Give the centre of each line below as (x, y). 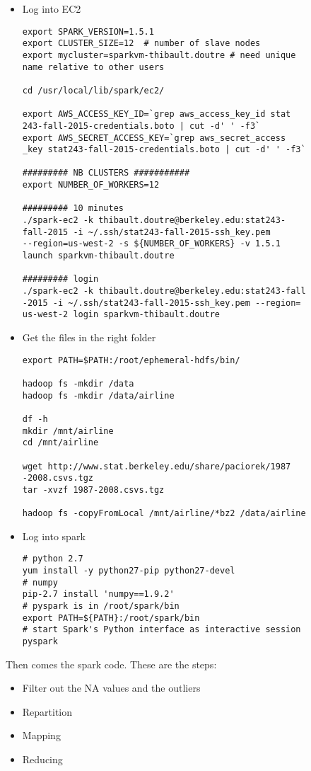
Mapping (41, 735)
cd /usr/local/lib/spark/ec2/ (93, 90)
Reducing (42, 759)
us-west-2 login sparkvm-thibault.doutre (121, 315)
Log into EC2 (52, 8)
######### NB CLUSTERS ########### (106, 173)
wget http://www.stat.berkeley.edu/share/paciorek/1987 (157, 466)
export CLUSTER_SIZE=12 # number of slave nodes (141, 44)
